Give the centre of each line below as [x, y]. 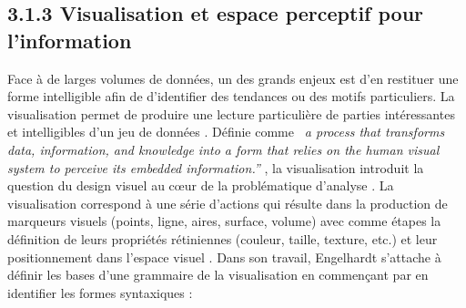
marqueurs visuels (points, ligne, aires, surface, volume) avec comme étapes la [224, 221]
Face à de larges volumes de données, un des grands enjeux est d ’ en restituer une [233, 78]
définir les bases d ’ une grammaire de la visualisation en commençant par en [218, 275]
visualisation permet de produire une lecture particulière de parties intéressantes [231, 113]
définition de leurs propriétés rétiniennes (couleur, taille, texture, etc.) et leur [223, 238]
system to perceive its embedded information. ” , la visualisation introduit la [216, 167]
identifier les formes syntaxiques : [100, 292]
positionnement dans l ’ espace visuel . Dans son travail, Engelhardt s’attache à [224, 257]
